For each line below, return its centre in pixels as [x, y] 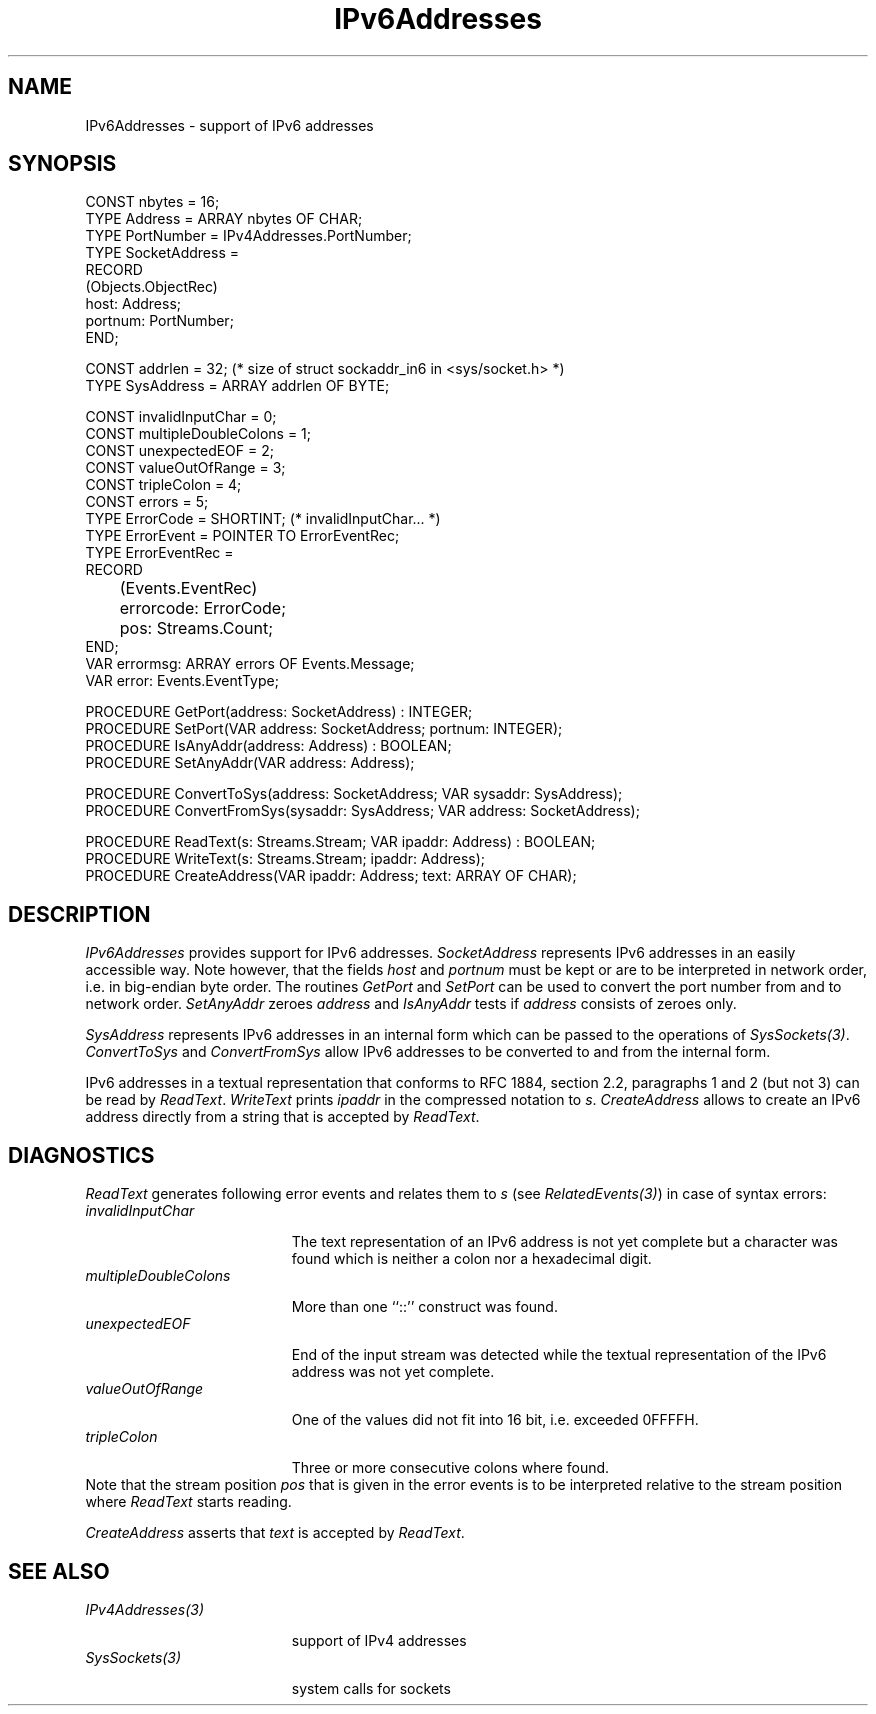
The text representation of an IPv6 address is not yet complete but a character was [564, 1242]
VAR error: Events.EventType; [182, 681]
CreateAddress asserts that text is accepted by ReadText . [275, 1533]
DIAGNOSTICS [81, 1155]
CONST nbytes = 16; [152, 202]
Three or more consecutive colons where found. [450, 1468]
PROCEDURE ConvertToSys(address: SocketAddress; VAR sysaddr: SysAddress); [354, 794]
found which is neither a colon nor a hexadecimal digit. [471, 1259]
